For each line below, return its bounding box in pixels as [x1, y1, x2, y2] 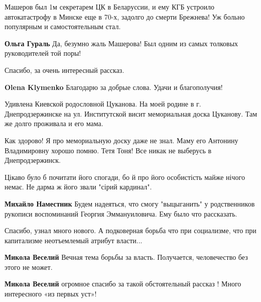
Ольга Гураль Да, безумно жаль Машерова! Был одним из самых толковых [5, 38, 238, 48]
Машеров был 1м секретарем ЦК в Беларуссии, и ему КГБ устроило [5, 2, 215, 12]
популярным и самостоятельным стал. [5, 21, 121, 32]
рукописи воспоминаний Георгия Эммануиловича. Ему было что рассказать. [5, 208, 237, 219]
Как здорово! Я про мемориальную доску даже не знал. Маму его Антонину [5, 135, 238, 145]
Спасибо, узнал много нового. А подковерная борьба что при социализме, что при [5, 225, 256, 236]
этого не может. [5, 261, 53, 272]
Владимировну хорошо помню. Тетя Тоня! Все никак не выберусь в [5, 145, 212, 155]
